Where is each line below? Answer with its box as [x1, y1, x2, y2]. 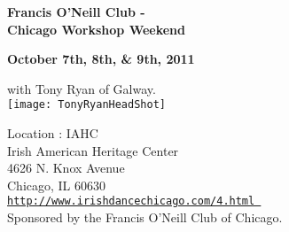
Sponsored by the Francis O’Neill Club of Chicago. [7, 208, 283, 227]
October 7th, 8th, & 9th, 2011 [7, 50, 195, 68]
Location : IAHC [7, 124, 98, 143]
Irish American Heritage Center [7, 141, 179, 159]
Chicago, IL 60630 [7, 175, 106, 194]
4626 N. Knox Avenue [7, 159, 125, 177]
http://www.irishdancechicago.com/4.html [7, 195, 255, 208]
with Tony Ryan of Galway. [7, 79, 156, 97]
